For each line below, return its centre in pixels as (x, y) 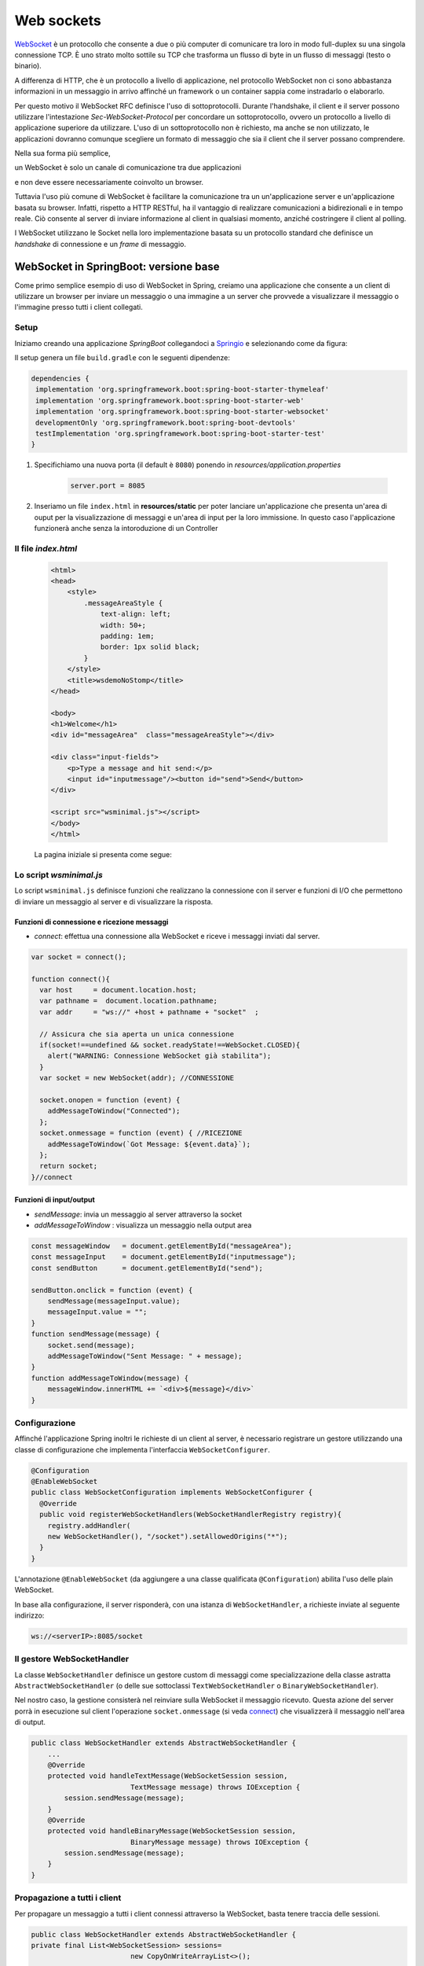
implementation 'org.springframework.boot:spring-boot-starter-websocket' (183, 412)
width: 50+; (123, 625)
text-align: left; (136, 614)
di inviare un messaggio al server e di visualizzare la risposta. (114, 901)
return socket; (69, 1166)
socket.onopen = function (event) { (110, 1100)
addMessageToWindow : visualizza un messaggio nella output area (143, 1225)
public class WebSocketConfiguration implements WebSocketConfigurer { (172, 1493)
